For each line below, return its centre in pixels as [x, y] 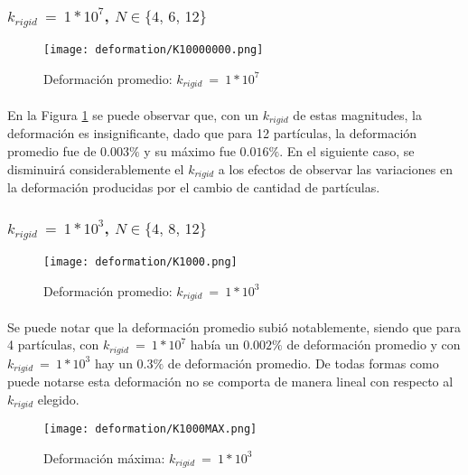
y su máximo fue [190, 151]
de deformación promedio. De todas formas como [303, 363]
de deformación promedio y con [374, 345]
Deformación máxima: [104, 457]
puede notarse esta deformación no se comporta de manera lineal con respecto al [230, 382]
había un [215, 345]
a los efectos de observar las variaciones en [335, 168]
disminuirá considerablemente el [96, 168]
